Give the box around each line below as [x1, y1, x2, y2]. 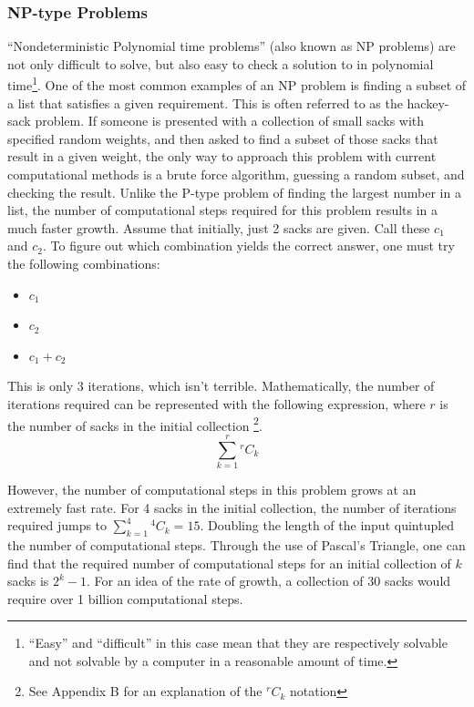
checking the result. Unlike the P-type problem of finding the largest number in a [7, 182, 461, 201]
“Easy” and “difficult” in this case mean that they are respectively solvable [28, 633, 448, 652]
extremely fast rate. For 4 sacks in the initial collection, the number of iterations [7, 497, 457, 517]
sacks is [7, 571, 49, 590]
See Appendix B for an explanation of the [28, 681, 263, 701]
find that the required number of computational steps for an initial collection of [7, 553, 451, 572]
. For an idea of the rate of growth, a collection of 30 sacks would [87, 571, 451, 590]
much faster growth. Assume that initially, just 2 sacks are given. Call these [7, 218, 430, 237]
